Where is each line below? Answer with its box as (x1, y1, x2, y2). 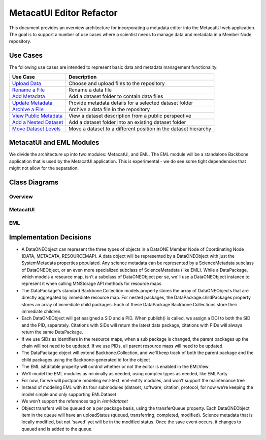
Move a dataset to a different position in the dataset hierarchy (68, 125, 212, 132)
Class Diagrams (9, 178, 59, 186)
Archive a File (12, 106, 44, 113)
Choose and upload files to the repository (68, 80, 165, 86)
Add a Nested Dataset (12, 119, 64, 125)
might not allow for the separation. (9, 165, 79, 171)
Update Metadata (12, 99, 53, 106)
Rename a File (12, 86, 45, 93)
